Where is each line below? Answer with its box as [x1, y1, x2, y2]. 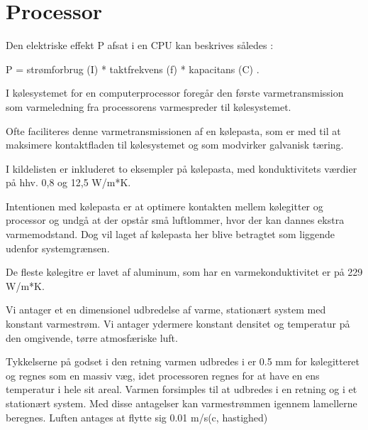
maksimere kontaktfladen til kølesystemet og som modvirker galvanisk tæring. [6, 137, 344, 152]
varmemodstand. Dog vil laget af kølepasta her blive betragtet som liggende [6, 227, 335, 242]
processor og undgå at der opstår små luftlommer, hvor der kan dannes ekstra [6, 213, 345, 227]
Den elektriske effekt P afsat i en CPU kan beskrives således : [6, 38, 274, 53]
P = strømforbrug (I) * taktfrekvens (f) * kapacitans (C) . [6, 61, 260, 76]
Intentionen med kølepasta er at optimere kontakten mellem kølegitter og [6, 198, 323, 213]
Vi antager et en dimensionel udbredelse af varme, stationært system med [6, 302, 326, 317]
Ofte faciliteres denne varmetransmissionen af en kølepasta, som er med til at [6, 123, 341, 138]
